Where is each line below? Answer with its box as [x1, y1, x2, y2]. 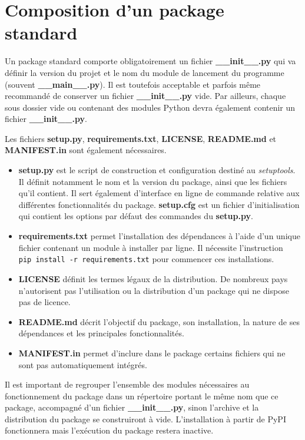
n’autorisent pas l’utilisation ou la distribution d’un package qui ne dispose [18, 284, 289, 296]
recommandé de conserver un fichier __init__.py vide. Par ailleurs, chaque [5, 90, 286, 102]
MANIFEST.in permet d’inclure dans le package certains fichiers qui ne [18, 346, 286, 359]
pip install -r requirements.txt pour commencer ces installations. [18, 253, 274, 265]
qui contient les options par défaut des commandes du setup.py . [18, 210, 253, 222]
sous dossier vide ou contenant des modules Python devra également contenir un [5, 101, 296, 113]
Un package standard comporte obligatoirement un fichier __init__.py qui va [5, 55, 296, 67]
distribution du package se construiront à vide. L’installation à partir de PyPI [5, 412, 286, 425]
